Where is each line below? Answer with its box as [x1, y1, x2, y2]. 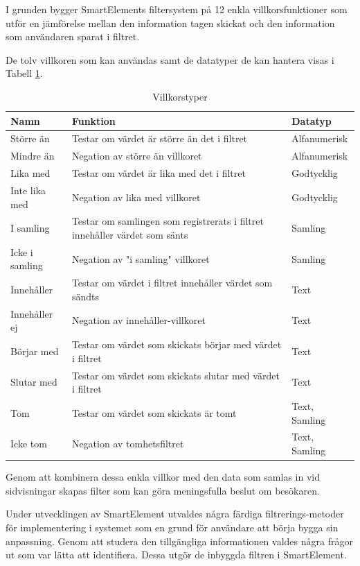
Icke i [10, 244, 33, 259]
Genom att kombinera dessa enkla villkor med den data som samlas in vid [6, 470, 320, 484]
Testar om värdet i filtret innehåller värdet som [71, 275, 273, 290]
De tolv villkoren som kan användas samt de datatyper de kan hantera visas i [6, 52, 334, 67]
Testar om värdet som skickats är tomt [71, 405, 237, 420]
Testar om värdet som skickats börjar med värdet [71, 337, 282, 352]
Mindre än [10, 148, 55, 163]
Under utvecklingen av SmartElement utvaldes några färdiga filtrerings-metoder [6, 506, 344, 521]
